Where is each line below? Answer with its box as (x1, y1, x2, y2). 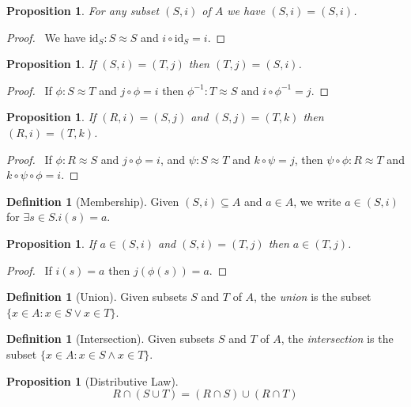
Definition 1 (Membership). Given (6, 192, 179, 209)
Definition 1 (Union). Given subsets (6, 288, 187, 305)
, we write (293, 192, 341, 209)
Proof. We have (6, 29, 86, 45)
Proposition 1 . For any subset (6, 2, 160, 18)
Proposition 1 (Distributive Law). (6, 372, 179, 389)
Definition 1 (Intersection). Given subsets (6, 330, 215, 347)
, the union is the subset (254, 288, 371, 305)
